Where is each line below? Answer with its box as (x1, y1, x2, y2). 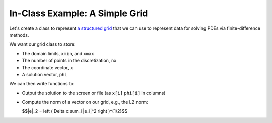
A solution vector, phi (22, 71, 67, 77)
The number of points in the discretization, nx (22, 58, 117, 64)
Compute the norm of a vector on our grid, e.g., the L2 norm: (22, 99, 148, 105)
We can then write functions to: (9, 81, 75, 87)
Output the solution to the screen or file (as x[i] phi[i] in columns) (22, 90, 166, 96)
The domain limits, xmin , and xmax (22, 50, 94, 56)
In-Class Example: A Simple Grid (9, 8, 148, 19)
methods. (9, 32, 29, 38)
